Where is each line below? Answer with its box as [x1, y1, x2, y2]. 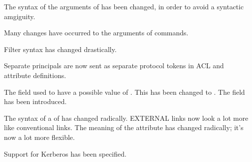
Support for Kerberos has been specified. [4, 148, 126, 159]
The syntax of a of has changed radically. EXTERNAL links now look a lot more [4, 112, 249, 123]
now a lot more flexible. [4, 132, 75, 142]
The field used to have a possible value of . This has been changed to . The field [4, 86, 245, 97]
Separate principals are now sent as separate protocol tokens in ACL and [4, 60, 224, 71]
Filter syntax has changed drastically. [4, 44, 117, 54]
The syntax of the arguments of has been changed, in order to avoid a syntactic [4, 1, 244, 11]
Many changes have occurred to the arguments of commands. [4, 27, 189, 38]
